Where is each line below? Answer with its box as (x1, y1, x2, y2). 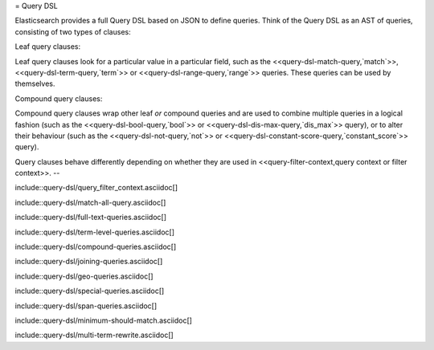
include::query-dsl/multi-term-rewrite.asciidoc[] (14, 330, 174, 340)
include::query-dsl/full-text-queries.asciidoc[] (14, 213, 167, 222)
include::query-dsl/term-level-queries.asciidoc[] (14, 227, 175, 237)
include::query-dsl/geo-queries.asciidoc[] (14, 271, 154, 281)
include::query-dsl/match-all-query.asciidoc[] (14, 197, 166, 207)
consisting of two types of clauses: (14, 26, 132, 36)
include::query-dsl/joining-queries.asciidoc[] (14, 257, 163, 267)
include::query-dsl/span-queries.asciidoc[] (14, 301, 158, 311)
